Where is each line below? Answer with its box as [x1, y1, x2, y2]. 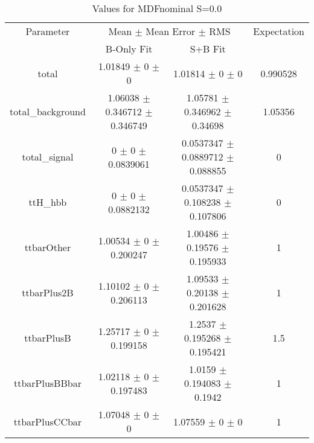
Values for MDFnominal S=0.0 [92, 1, 222, 15]
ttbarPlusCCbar [13, 414, 82, 429]
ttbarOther [24, 240, 71, 254]
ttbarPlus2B [22, 285, 74, 299]
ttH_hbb [28, 195, 67, 209]
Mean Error [146, 24, 196, 38]
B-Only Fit [105, 42, 153, 56]
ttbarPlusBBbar [13, 376, 82, 390]
